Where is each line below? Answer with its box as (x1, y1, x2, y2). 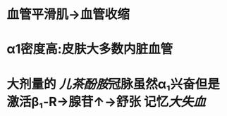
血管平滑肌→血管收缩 (6, 6, 130, 22)
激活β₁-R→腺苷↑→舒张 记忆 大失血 (6, 94, 206, 110)
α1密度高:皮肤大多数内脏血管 (6, 41, 173, 57)
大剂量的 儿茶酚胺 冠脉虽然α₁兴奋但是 (6, 76, 220, 92)
